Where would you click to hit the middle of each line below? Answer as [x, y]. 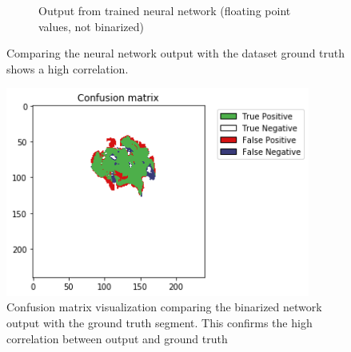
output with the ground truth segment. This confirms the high [160, 323]
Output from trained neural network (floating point [165, 10]
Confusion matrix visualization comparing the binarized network [164, 307]
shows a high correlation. [68, 68]
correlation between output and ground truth [117, 338]
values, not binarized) [91, 26]
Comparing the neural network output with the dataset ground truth [176, 53]
